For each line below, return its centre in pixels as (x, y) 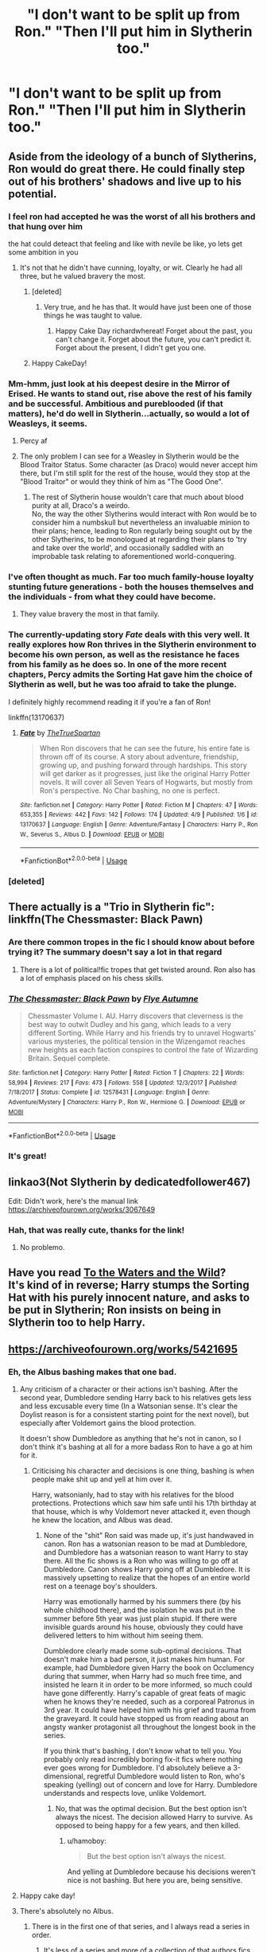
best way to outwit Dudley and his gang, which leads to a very (130, 1024)
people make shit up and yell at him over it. (102, 1479)
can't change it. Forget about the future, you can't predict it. (153, 339)
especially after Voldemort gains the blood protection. (108, 1423)
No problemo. (42, 1247)
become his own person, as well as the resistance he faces (124, 654)
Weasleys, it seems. (48, 424)
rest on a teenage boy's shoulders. (100, 1587)
